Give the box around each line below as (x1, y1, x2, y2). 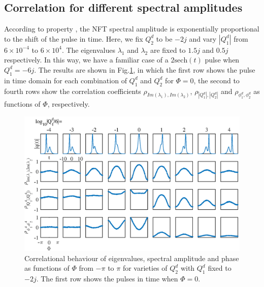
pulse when (205, 54, 240, 65)
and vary (189, 33, 217, 44)
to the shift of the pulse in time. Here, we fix (4, 33, 143, 44)
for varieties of (122, 263, 168, 273)
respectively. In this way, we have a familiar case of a (4, 54, 169, 65)
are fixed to (150, 44, 186, 55)
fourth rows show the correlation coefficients (4, 85, 141, 96)
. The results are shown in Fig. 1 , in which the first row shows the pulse (34, 64, 255, 75)
